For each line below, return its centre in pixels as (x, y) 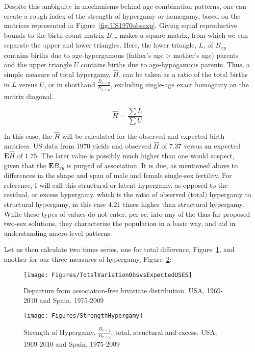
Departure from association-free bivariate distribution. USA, (114, 290)
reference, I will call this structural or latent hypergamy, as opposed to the (116, 185)
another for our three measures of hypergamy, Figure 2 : (88, 259)
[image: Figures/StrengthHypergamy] (83, 316)
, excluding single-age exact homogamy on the (179, 84)
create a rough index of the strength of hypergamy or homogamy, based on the (122, 15)
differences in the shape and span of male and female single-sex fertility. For (118, 175)
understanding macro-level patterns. (58, 233)
